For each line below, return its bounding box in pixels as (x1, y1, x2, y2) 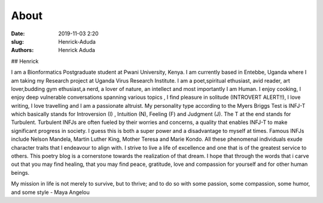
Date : (11, 30, 25, 37)
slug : (11, 38, 24, 45)
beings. (11, 169, 30, 176)
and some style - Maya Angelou (11, 189, 90, 196)
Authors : (11, 47, 34, 54)
